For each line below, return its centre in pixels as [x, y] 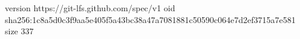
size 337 [19, 31]
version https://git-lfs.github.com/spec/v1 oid [90, 8]
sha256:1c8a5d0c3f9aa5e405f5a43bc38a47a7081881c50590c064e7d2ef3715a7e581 [150, 19]
